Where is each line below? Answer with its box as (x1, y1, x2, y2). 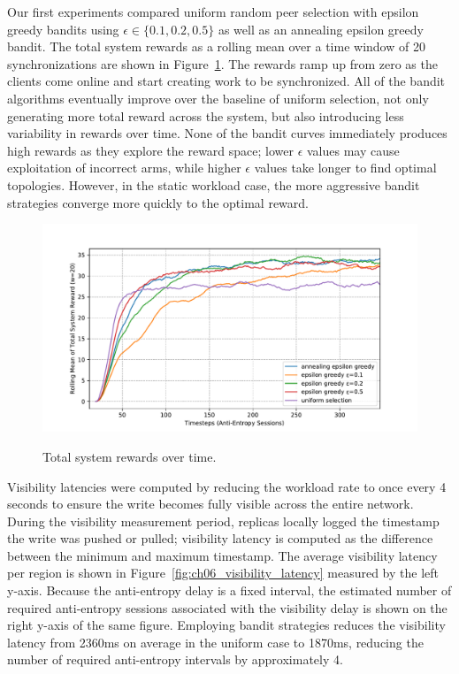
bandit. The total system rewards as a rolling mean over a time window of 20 (7, 37, 425, 56)
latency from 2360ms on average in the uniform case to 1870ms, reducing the (7, 632, 424, 651)
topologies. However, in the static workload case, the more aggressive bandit (7, 175, 420, 194)
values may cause (307, 141, 400, 159)
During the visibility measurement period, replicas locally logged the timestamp (7, 511, 440, 530)
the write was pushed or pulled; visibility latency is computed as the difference (7, 529, 433, 548)
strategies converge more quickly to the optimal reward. (7, 193, 309, 211)
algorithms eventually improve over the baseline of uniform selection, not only (7, 88, 429, 107)
